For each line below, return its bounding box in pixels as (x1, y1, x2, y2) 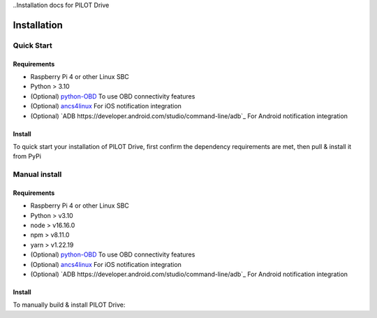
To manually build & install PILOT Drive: (13, 301, 126, 309)
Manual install (13, 170, 62, 180)
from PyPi (13, 152, 42, 161)
